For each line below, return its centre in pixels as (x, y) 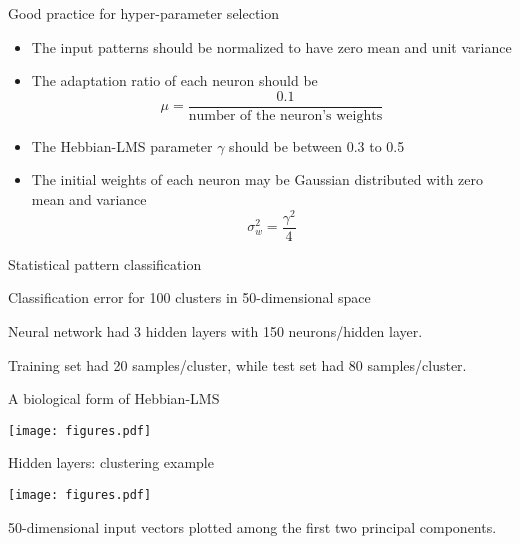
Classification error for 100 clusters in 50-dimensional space (189, 297)
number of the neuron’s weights (285, 115)
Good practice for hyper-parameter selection (144, 13)
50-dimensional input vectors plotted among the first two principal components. (252, 526)
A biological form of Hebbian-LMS (114, 398)
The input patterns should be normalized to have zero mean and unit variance (271, 46)
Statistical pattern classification (105, 263)
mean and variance (89, 199)
